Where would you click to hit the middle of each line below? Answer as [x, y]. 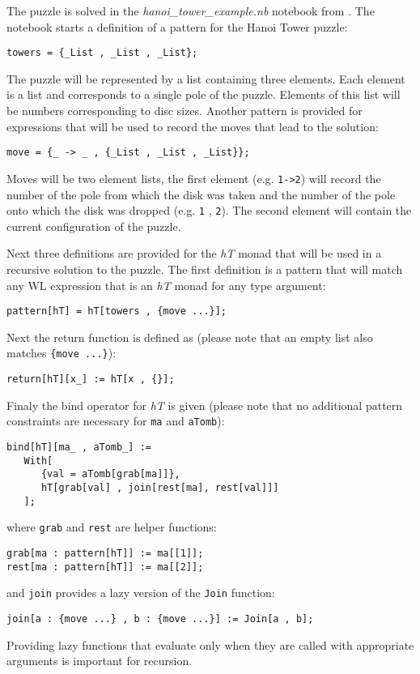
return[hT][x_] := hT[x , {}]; [91, 380]
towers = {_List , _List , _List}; [102, 53]
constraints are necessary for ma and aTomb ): [116, 421]
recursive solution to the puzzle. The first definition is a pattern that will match [205, 269]
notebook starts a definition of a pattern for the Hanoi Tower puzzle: [177, 26]
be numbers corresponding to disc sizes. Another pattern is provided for [185, 111]
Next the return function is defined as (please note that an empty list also [190, 337]
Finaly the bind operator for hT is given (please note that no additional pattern [205, 405]
